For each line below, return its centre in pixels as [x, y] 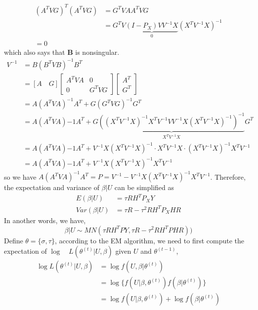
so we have [20, 176]
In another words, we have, [45, 220]
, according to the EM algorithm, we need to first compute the [149, 240]
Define [14, 240]
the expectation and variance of [52, 187]
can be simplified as [144, 187]
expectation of [25, 251]
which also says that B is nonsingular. [62, 52]
